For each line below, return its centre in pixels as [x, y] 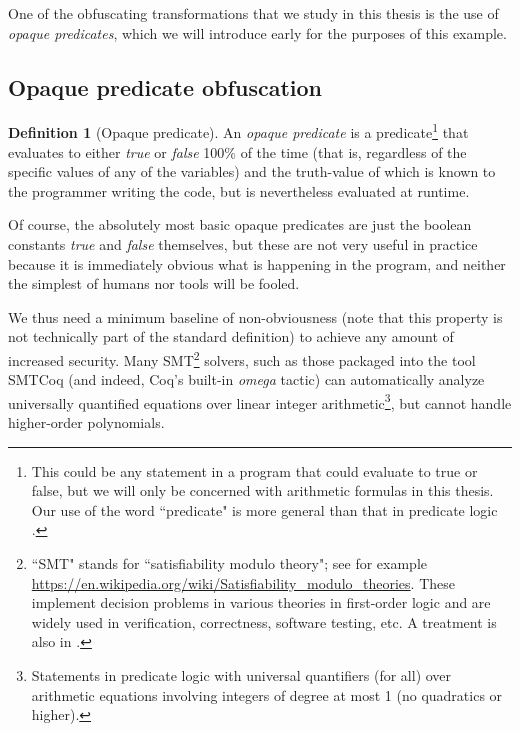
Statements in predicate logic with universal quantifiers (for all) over [241, 675]
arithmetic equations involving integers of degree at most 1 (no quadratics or [267, 694]
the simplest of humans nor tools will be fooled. [154, 283]
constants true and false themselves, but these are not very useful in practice [243, 244]
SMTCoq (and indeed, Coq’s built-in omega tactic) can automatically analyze [246, 379]
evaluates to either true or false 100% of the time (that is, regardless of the [237, 151]
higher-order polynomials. [86, 422]
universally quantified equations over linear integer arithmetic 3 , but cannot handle [260, 401]
